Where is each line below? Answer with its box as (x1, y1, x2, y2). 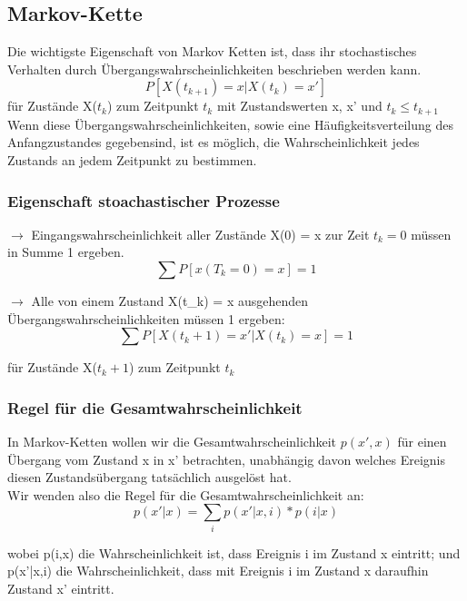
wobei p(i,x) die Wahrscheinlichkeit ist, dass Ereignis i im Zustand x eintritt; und (7, 543, 461, 562)
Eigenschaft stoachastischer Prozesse (7, 189, 280, 212)
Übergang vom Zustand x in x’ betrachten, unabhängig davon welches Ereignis (7, 449, 446, 468)
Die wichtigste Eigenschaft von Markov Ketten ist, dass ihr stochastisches (7, 42, 417, 61)
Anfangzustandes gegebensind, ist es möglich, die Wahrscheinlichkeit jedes (7, 133, 420, 152)
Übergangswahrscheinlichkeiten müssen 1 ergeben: (7, 309, 285, 328)
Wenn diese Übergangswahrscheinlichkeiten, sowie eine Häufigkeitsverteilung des (7, 114, 453, 133)
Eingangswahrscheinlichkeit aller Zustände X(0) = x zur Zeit (31, 224, 370, 243)
